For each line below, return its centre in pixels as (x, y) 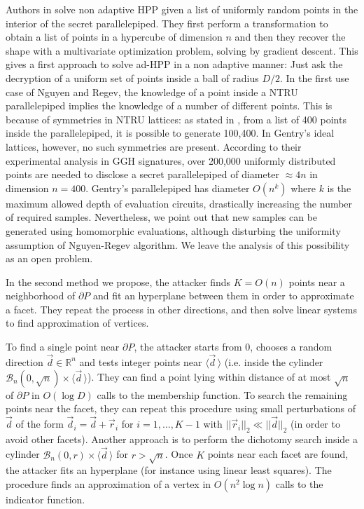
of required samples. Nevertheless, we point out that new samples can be (162, 217)
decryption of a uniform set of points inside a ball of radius (132, 77)
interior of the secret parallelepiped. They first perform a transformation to (167, 23)
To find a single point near (63, 347)
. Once (179, 454)
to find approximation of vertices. (77, 323)
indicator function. (45, 500)
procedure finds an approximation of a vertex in (108, 484)
